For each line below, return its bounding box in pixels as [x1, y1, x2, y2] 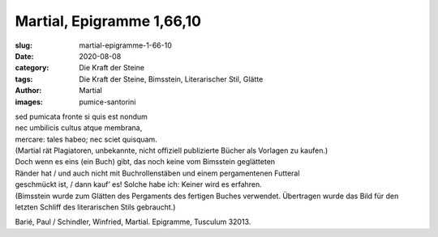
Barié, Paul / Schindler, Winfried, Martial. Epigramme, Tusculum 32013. [15, 217, 251, 226]
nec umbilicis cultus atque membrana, [15, 123, 143, 133]
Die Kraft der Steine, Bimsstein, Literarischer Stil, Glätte [79, 74, 264, 84]
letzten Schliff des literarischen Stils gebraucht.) [15, 202, 176, 212]
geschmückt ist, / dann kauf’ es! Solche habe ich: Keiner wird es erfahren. [15, 180, 263, 189]
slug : [15, 40, 32, 50]
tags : [15, 74, 33, 84]
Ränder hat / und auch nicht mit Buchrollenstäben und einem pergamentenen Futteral [15, 168, 300, 178]
